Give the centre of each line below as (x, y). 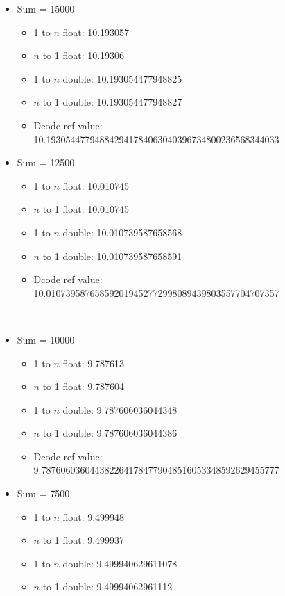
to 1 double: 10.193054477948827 (112, 102)
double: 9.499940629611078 (120, 563)
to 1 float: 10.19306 (84, 55)
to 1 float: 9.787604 (84, 386)
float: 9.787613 (94, 363)
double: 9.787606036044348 (120, 409)
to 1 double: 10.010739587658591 (112, 256)
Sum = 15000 (46, 8)
